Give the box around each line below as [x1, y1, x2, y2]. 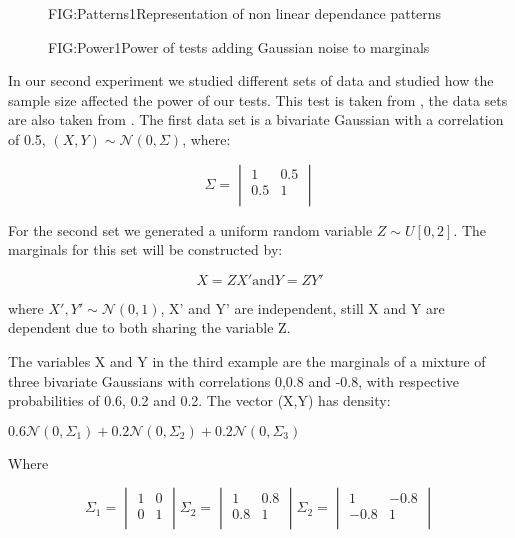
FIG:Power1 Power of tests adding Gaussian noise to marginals [48, 36, 430, 57]
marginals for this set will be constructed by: [8, 239, 283, 260]
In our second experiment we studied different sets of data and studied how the [8, 70, 494, 91]
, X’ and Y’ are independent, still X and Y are [160, 297, 445, 318]
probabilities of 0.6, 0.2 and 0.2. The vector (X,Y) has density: [8, 390, 391, 411]
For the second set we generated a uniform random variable [8, 219, 373, 240]
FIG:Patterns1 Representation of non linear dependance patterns [48, 3, 442, 23]
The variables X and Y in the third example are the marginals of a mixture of [8, 350, 486, 371]
